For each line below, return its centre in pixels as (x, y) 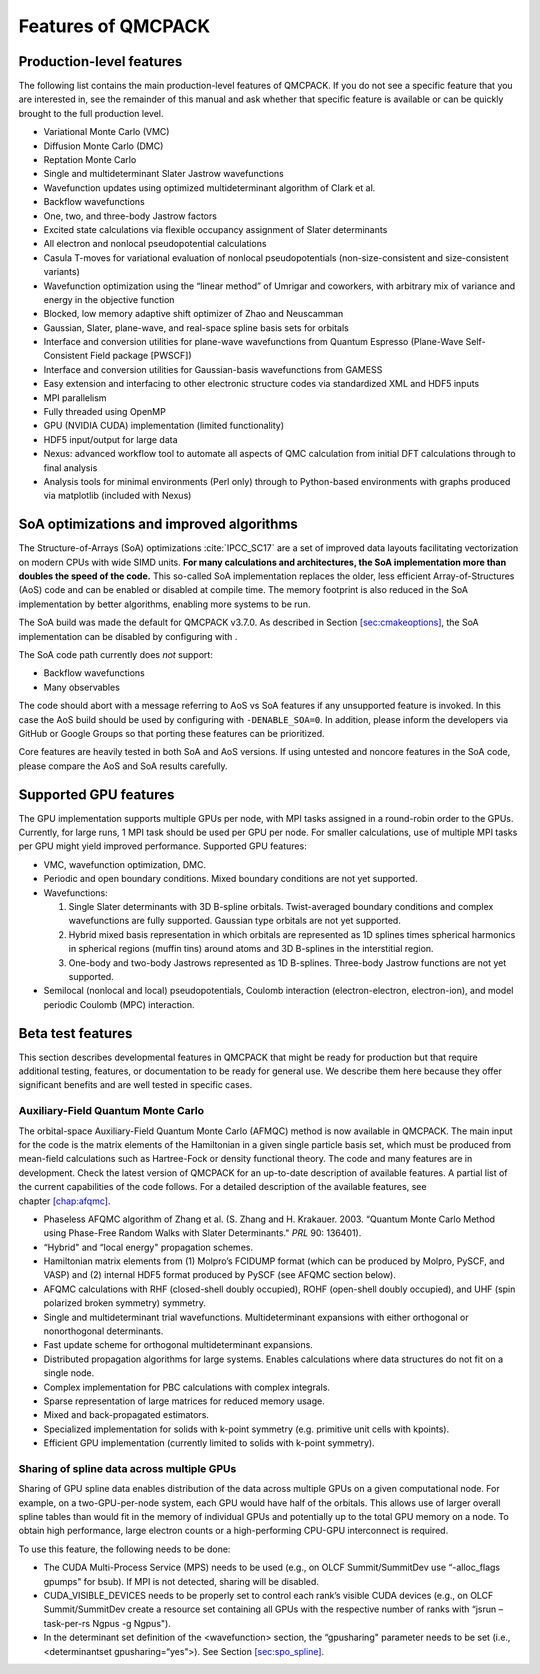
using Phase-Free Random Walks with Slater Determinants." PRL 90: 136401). (202, 1233)
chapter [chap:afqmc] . (64, 1201)
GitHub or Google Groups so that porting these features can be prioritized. (171, 733)
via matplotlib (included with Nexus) (117, 496)
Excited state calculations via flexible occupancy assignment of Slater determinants (215, 229)
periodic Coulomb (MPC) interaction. (119, 1004)
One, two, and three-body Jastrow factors (130, 216)
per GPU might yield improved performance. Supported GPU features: (162, 846)
